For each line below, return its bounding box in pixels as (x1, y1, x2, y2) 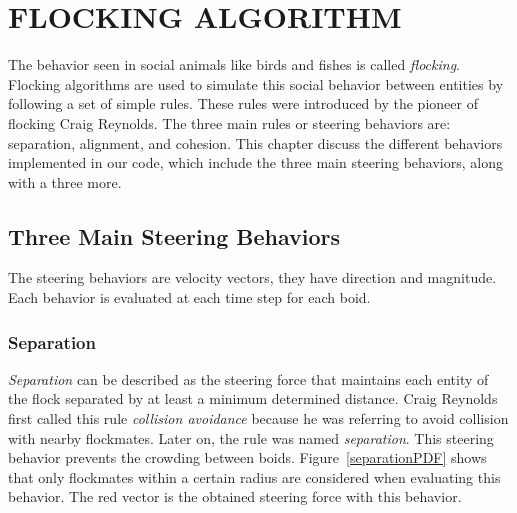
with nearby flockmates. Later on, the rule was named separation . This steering (8, 427, 494, 448)
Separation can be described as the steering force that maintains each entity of (8, 368, 489, 389)
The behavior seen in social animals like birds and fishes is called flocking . (8, 54, 461, 75)
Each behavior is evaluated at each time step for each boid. (8, 287, 371, 308)
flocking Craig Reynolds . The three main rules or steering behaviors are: (8, 112, 451, 133)
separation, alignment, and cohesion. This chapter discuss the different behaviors (8, 132, 503, 153)
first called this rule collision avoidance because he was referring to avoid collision (8, 408, 509, 429)
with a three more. (8, 171, 122, 192)
